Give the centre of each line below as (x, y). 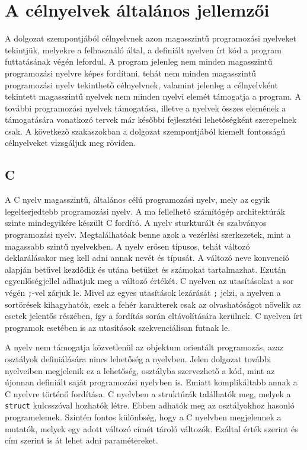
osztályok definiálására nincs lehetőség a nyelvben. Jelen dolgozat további (138, 359)
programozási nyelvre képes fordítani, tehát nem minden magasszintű (130, 73)
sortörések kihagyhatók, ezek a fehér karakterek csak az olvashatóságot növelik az (153, 304)
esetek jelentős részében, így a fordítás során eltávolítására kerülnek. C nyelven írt (153, 316)
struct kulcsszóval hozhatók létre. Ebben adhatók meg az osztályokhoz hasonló (150, 405)
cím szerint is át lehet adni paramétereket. (81, 440)
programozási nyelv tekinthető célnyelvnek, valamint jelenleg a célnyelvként (141, 84)
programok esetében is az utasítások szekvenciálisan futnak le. (118, 327)
